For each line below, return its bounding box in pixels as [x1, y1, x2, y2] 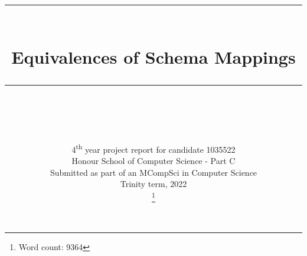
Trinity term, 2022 [120, 178, 187, 190]
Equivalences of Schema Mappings [11, 44, 296, 68]
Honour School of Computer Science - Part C [71, 155, 236, 167]
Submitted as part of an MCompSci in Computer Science [50, 166, 257, 178]
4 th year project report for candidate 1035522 [71, 141, 236, 155]
